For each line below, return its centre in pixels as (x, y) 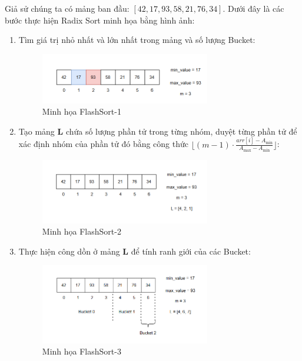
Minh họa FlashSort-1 (82, 111)
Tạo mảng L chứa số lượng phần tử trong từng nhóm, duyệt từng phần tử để (158, 131)
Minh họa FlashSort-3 (82, 351)
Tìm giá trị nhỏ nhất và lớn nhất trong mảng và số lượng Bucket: (137, 40)
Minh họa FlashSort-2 (82, 231)
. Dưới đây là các (253, 8)
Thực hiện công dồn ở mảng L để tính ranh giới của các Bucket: (135, 251)
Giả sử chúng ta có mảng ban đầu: (67, 8)
